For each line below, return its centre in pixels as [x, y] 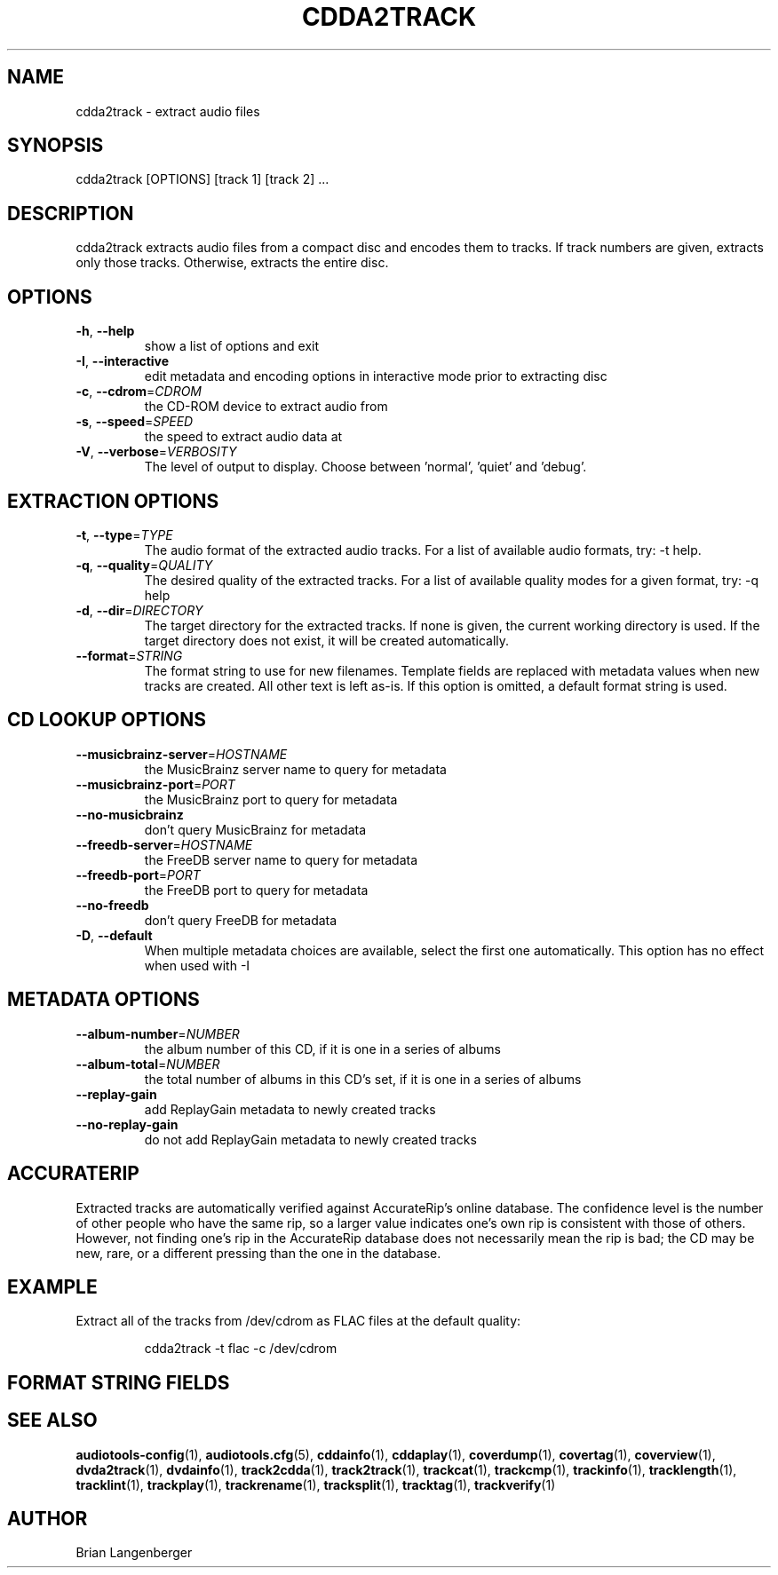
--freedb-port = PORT [138, 875]
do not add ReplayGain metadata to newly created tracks [310, 1139]
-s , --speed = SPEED [135, 422]
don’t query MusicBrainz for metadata [255, 829]
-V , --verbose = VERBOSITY [156, 452]
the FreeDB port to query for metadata [256, 890]
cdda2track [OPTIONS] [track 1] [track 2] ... [202, 179]
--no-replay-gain [127, 1124]
